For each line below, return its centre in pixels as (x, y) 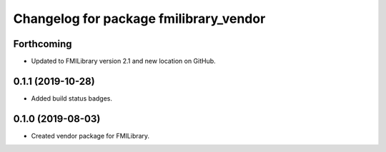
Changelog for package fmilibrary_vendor (139, 19)
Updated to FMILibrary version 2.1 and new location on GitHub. (123, 61)
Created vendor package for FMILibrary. (90, 136)
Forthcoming (43, 44)
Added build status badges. (72, 98)
